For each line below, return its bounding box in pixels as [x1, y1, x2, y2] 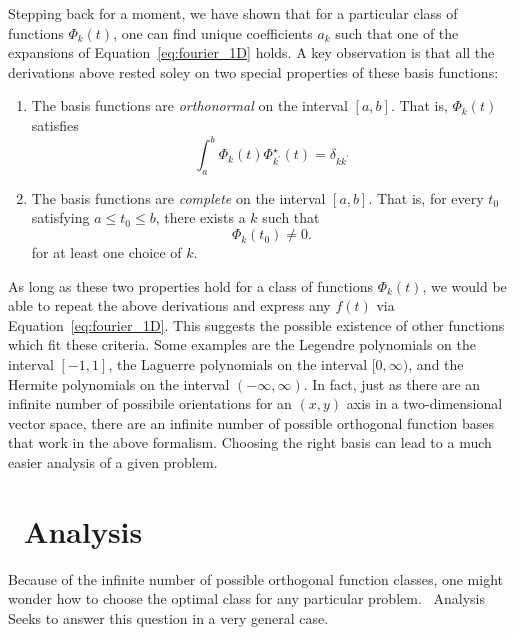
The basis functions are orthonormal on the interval [31, 95, 348, 116]
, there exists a [155, 207, 246, 228]
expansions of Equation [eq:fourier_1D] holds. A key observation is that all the [8, 42, 495, 63]
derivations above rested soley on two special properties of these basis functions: [8, 61, 499, 82]
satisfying [31, 207, 90, 228]
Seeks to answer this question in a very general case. [8, 607, 329, 628]
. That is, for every [368, 187, 484, 208]
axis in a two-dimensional [346, 393, 503, 414]
